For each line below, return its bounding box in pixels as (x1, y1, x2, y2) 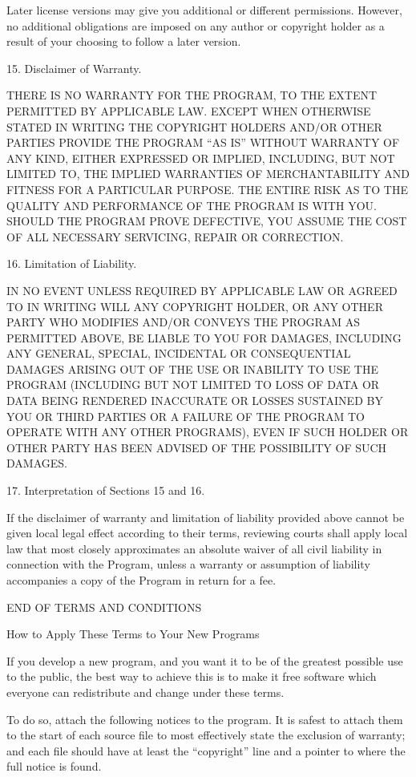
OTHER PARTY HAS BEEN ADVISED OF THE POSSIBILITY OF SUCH (6, 439, 387, 455)
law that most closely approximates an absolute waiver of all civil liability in (6, 540, 382, 556)
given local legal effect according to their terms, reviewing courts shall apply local (6, 524, 408, 541)
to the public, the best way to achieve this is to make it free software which (6, 668, 377, 685)
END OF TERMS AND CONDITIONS (6, 598, 202, 615)
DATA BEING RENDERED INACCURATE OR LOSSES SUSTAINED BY (6, 392, 383, 409)
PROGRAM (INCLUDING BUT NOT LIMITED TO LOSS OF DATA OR (6, 376, 380, 393)
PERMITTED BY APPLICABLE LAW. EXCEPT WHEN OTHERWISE (6, 102, 371, 119)
